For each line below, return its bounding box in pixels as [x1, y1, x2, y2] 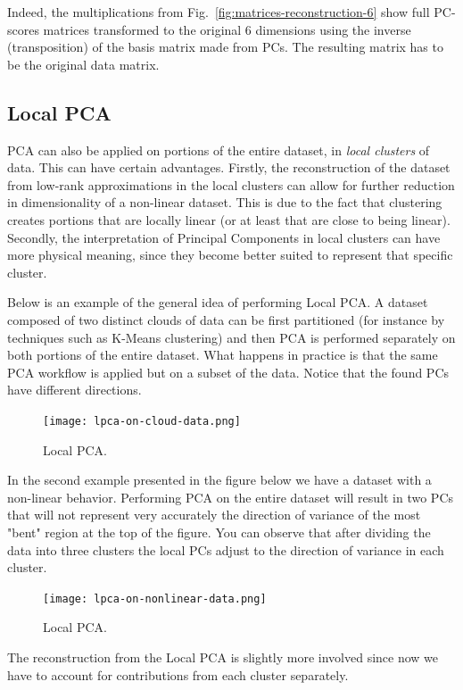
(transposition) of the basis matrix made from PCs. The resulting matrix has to [7, 37, 443, 56]
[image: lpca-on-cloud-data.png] [43, 414, 241, 428]
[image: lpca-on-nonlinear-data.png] [43, 592, 267, 605]
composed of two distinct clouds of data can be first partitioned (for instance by [7, 310, 445, 328]
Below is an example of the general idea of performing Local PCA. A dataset [7, 293, 428, 312]
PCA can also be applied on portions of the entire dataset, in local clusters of [7, 140, 430, 159]
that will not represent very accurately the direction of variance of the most [7, 505, 421, 524]
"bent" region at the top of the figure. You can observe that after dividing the [7, 522, 431, 541]
